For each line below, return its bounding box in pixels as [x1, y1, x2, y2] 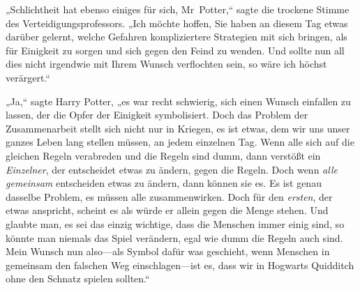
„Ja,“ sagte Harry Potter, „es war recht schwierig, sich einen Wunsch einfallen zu [6, 93, 351, 108]
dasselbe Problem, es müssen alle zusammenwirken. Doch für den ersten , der [6, 189, 333, 204]
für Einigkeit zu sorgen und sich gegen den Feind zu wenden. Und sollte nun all [6, 43, 345, 57]
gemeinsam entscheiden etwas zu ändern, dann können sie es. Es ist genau [6, 176, 322, 190]
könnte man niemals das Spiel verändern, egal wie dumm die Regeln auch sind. [6, 230, 343, 245]
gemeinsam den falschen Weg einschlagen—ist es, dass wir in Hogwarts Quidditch [6, 257, 354, 272]
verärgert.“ [6, 70, 50, 84]
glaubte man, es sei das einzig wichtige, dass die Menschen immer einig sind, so [6, 216, 345, 231]
